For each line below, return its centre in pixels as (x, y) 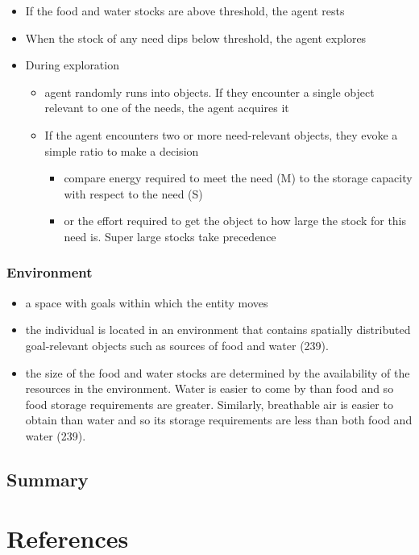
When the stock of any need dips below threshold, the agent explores (196, 38)
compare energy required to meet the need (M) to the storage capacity (238, 178)
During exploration (72, 65)
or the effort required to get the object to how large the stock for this (235, 221)
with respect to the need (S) (133, 193)
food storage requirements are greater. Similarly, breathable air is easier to (209, 404)
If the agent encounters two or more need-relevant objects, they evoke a (221, 134)
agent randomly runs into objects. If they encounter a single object (209, 92)
